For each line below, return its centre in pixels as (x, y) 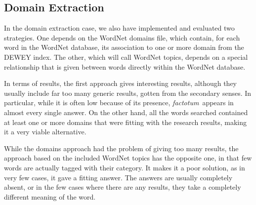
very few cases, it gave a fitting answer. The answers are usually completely (118, 177)
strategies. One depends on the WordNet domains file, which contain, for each (122, 37)
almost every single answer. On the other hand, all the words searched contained (126, 112)
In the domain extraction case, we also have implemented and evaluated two (119, 28)
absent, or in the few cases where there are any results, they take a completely (123, 187)
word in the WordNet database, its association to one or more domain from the (124, 47)
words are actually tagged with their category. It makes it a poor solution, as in (125, 167)
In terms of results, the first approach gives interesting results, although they (121, 83)
